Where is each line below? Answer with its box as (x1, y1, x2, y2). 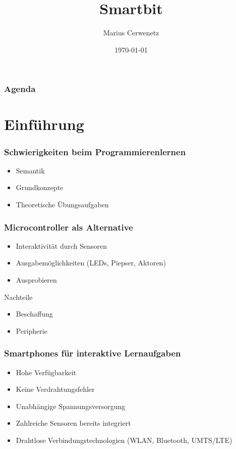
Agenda (4, 82, 36, 95)
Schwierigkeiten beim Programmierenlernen (4, 145, 186, 158)
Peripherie (16, 325, 47, 336)
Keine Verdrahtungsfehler (16, 384, 95, 394)
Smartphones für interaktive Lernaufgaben (4, 347, 181, 360)
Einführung (4, 114, 84, 134)
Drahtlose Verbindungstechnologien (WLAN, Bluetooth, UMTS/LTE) (16, 434, 232, 445)
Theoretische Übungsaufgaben (16, 199, 109, 210)
